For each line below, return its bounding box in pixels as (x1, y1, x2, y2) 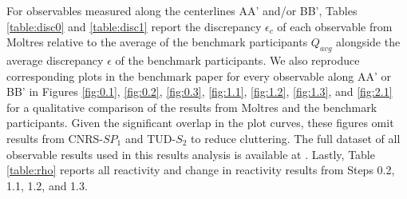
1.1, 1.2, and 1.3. (6, 177, 88, 193)
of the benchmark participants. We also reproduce (115, 51, 360, 68)
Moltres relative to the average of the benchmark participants (6, 34, 308, 50)
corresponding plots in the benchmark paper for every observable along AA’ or (6, 67, 392, 84)
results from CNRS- (6, 129, 103, 146)
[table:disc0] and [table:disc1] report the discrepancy (6, 18, 262, 34)
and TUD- (124, 129, 176, 146)
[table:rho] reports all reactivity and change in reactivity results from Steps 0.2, (6, 161, 395, 178)
